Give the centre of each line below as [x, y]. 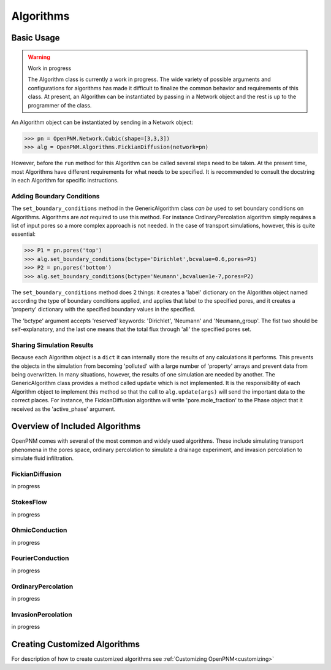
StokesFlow [29, 502]
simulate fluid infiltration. [43, 458]
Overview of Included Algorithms [76, 427]
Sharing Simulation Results [53, 345]
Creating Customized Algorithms [76, 644]
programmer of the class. [60, 105]
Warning [39, 57]
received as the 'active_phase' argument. [63, 409]
